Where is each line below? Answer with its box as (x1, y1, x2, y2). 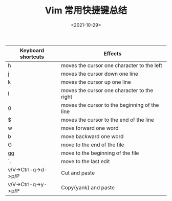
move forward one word (61, 124, 119, 131)
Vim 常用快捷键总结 (45, 5, 127, 16)
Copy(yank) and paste (61, 184, 115, 191)
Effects (103, 50, 122, 57)
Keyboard (19, 47, 45, 54)
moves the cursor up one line (61, 78, 132, 85)
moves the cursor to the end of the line (61, 116, 155, 123)
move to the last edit (61, 158, 110, 165)
